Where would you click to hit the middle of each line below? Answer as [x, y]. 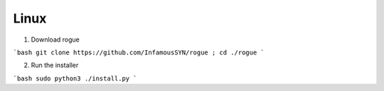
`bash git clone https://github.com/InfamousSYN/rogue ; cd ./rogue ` [139, 52]
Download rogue [55, 40]
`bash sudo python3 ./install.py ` [75, 78]
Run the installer [55, 65]
